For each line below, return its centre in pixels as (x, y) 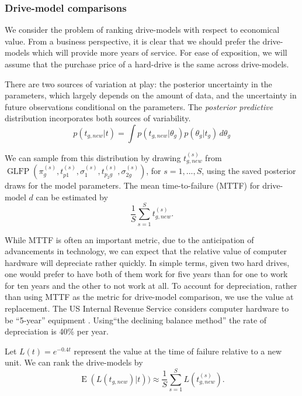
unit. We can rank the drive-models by (74, 362)
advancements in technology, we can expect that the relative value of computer (146, 251)
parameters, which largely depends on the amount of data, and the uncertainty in (151, 95)
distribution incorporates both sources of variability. (98, 118)
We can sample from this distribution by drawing (93, 157)
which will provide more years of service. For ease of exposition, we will (160, 52)
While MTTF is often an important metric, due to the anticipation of (129, 239)
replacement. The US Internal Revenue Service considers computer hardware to (147, 308)
